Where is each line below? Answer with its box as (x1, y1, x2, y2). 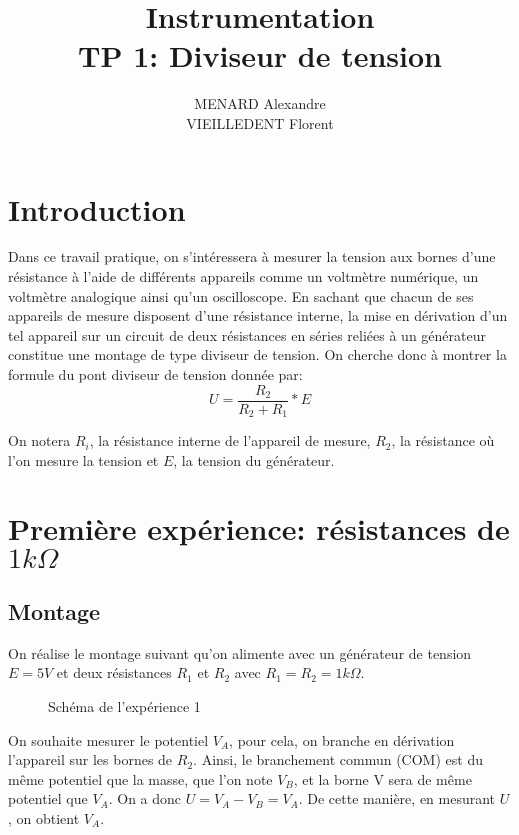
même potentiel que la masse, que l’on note (8, 768, 273, 789)
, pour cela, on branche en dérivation (229, 729, 455, 750)
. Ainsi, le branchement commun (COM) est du (193, 749, 483, 770)
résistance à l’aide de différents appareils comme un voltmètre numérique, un (8, 266, 479, 287)
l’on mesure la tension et (8, 449, 159, 470)
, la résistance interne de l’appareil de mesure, (89, 430, 371, 451)
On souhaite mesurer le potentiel (8, 729, 209, 750)
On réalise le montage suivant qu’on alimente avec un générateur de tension (8, 642, 472, 663)
